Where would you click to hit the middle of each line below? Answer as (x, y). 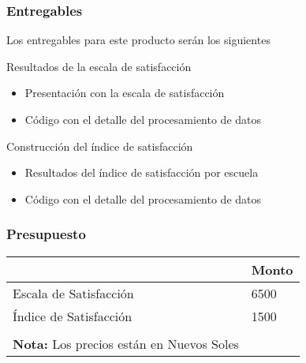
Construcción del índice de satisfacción (100, 146)
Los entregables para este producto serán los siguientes (138, 40)
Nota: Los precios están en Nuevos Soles (126, 343)
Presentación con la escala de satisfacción (125, 93)
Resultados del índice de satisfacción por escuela (142, 172)
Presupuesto (46, 234)
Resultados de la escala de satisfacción (99, 66)
